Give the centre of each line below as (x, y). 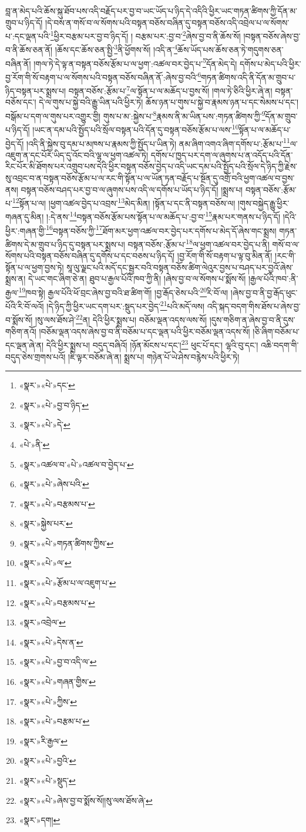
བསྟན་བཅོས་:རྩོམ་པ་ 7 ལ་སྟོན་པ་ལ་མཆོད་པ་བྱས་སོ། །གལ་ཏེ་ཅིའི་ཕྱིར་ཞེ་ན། (170, 90)
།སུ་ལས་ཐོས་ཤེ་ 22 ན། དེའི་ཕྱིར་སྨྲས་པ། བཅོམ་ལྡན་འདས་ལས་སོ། (121, 319)
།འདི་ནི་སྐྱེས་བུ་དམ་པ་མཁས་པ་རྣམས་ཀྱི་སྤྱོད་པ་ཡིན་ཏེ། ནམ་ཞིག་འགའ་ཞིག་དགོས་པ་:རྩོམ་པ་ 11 (158, 142)
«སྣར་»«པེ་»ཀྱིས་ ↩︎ (48, 701)
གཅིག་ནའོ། (21, 331)
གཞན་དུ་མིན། (25, 217)
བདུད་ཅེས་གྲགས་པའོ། (36, 356)
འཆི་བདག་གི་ (280, 345)
